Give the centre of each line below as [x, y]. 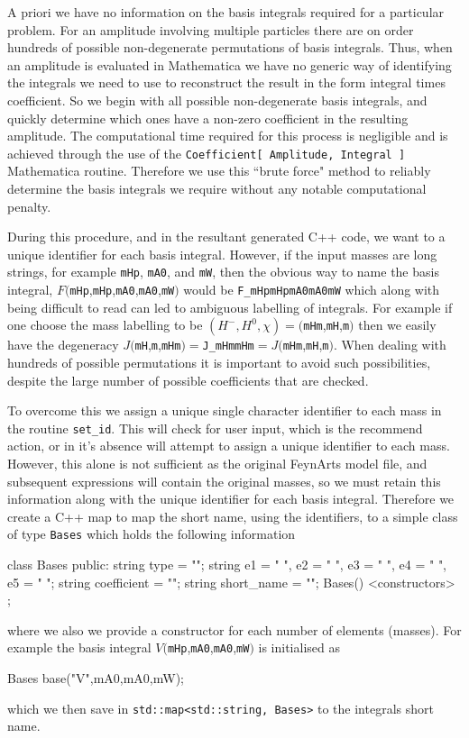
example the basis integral [79, 647]
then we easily [397, 325]
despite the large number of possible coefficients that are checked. [188, 380]
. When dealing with [390, 345]
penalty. [29, 206]
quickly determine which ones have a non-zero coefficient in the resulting [208, 118]
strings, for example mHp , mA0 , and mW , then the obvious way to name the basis [223, 272]
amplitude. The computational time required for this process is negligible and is [228, 136]
